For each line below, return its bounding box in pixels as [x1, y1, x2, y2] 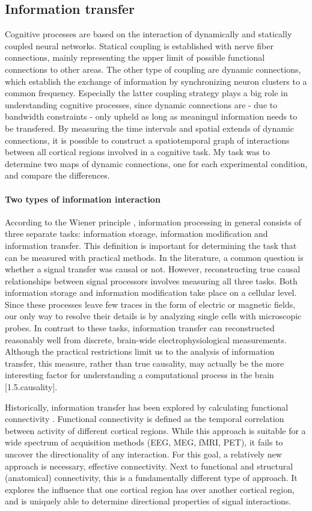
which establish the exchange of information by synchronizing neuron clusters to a [5, 75, 307, 87]
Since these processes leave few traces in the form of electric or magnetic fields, [5, 298, 296, 310]
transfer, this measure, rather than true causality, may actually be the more [5, 356, 284, 369]
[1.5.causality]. [5, 381, 58, 393]
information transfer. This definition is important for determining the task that [5, 239, 297, 251]
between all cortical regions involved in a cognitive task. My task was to [5, 145, 270, 158]
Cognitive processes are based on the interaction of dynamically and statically [5, 28, 292, 40]
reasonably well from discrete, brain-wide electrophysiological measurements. [5, 333, 287, 346]
